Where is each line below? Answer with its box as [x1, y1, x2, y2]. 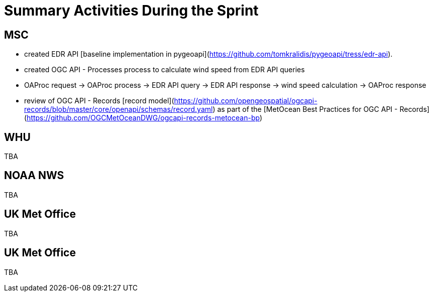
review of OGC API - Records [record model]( [24, 96, 174, 105]
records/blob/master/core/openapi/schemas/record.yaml [24, 105, 213, 114]
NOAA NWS [4, 169, 64, 182]
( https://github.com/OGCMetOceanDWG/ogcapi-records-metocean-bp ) [24, 113, 262, 122]
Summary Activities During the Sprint [4, 2, 259, 19]
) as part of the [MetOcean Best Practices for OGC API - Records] [212, 105, 429, 114]
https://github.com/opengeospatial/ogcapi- [174, 96, 317, 105]
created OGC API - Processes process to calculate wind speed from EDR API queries [24, 65, 305, 74]
